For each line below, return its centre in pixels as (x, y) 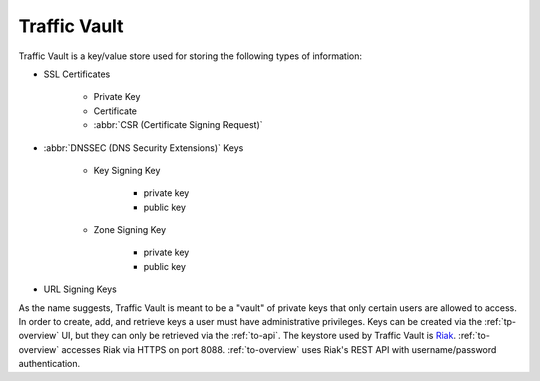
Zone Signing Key (130, 230)
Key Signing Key (127, 170)
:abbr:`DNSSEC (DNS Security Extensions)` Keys (143, 147)
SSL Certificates (77, 74)
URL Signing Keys (80, 289)
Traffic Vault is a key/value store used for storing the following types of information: (190, 56)
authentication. (49, 364)
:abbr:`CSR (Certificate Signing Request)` (178, 125)
